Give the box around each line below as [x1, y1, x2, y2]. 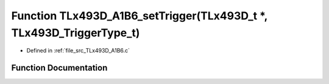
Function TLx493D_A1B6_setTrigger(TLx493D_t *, [11, 9, 268, 22]
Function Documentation [11, 63, 108, 73]
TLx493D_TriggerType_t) [11, 26, 140, 39]
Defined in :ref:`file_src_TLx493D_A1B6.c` [26, 47, 130, 54]
